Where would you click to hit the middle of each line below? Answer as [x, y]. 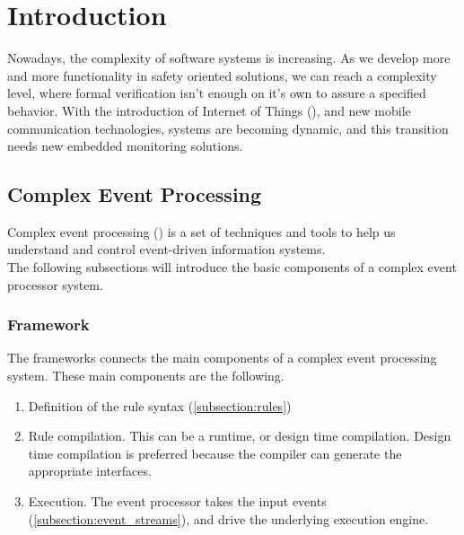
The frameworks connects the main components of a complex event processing [222, 358]
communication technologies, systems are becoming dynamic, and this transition [228, 128]
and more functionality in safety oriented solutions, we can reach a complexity [222, 75]
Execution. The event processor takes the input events [177, 501]
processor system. [55, 284]
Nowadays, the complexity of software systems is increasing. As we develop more [229, 58]
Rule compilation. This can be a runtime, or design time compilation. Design [240, 436]
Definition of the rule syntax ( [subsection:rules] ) [160, 405]
